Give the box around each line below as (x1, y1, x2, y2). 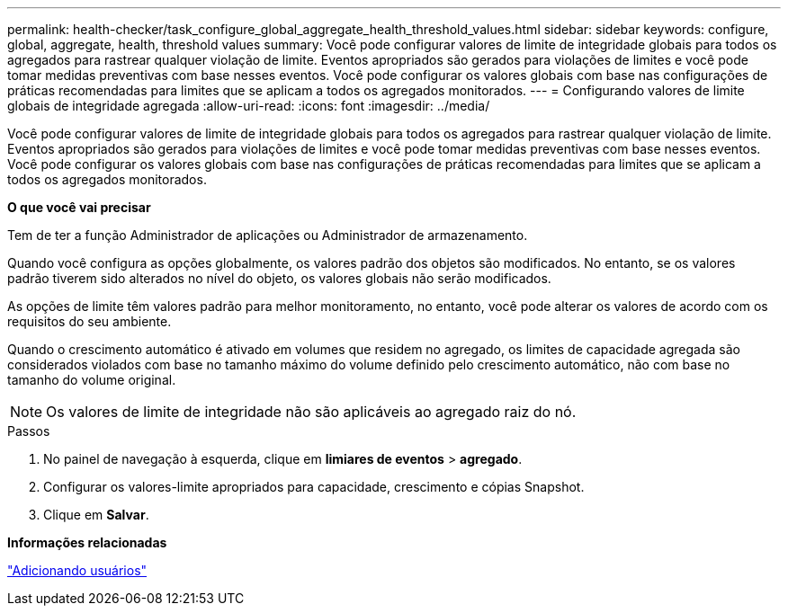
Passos (7, 423, 50, 439)
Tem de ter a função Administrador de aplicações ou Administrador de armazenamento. (7, 227, 528, 243)
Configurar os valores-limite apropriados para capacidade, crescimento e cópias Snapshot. (43, 479, 585, 494)
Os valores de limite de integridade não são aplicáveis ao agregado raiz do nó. (46, 403, 577, 421)
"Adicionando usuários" (7, 563, 148, 578)
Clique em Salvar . (43, 507, 149, 522)
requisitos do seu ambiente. (7, 314, 172, 329)
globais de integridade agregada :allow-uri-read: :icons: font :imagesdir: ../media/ (7, 98, 490, 113)
